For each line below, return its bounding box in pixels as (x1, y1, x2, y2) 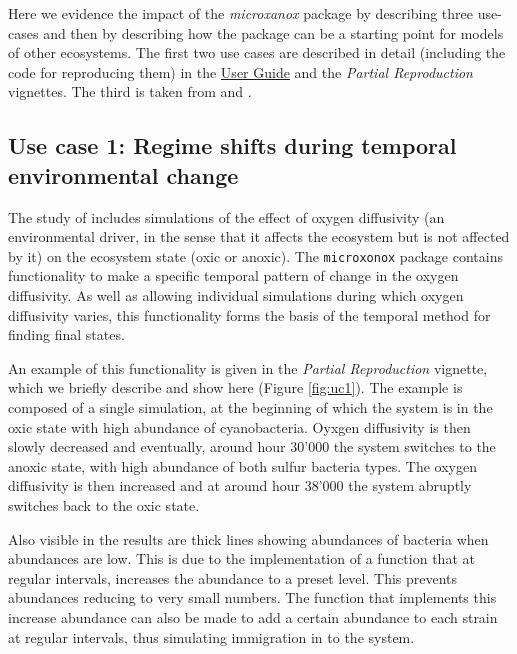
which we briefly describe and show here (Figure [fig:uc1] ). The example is (8, 377, 463, 398)
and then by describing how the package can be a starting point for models (43, 22, 504, 43)
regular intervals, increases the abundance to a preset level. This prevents (8, 567, 458, 588)
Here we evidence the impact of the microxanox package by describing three (8, 3, 473, 23)
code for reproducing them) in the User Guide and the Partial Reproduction (8, 61, 473, 82)
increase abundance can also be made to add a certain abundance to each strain (8, 606, 498, 627)
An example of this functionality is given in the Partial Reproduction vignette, (8, 357, 488, 378)
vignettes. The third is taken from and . (8, 81, 252, 102)
